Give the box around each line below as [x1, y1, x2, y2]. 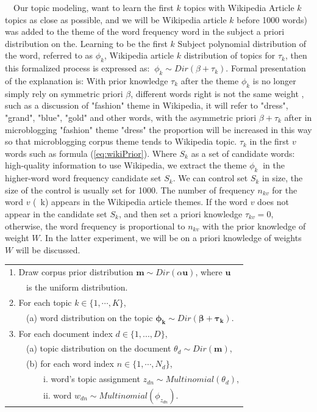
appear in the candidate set [5, 207, 107, 220]
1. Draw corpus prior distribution [9, 266, 134, 278]
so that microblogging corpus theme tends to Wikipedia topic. [5, 135, 237, 148]
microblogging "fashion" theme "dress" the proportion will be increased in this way [5, 123, 312, 136]
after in [284, 110, 312, 123]
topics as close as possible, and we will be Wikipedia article [5, 13, 227, 26]
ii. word [43, 388, 72, 401]
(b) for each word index [26, 357, 114, 370]
